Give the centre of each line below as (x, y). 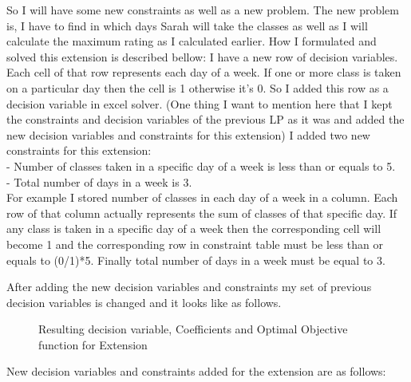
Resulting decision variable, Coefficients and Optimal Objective (193, 329)
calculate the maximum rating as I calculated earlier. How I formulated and (192, 41)
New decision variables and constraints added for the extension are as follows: (196, 371)
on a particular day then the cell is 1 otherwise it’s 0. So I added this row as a (198, 87)
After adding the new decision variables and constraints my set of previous (189, 287)
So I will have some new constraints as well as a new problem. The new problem (203, 10)
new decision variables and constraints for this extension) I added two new (188, 134)
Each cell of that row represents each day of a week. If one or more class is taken (204, 72)
